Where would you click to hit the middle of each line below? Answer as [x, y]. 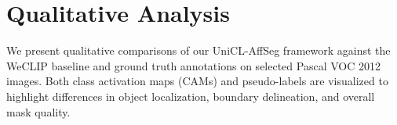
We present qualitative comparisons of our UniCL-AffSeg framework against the [198, 50]
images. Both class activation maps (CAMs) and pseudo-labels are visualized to [197, 81]
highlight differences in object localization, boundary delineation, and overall [191, 96]
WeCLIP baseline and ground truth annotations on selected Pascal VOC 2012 [193, 65]
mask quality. [38, 111]
